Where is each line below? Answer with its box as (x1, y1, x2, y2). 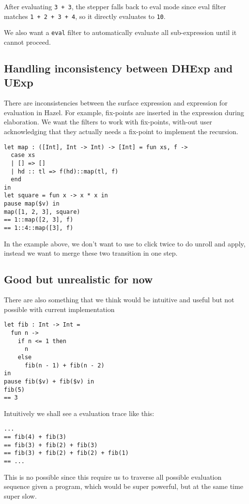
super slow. (4, 490, 37, 501)
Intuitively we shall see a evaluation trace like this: (4, 408, 155, 418)
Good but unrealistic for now (4, 272, 153, 287)
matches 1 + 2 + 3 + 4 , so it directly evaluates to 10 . (4, 11, 166, 21)
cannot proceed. (4, 36, 51, 47)
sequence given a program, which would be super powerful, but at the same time (4, 481, 243, 491)
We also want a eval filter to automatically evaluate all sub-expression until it (4, 27, 237, 37)
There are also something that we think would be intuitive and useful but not (4, 295, 234, 305)
